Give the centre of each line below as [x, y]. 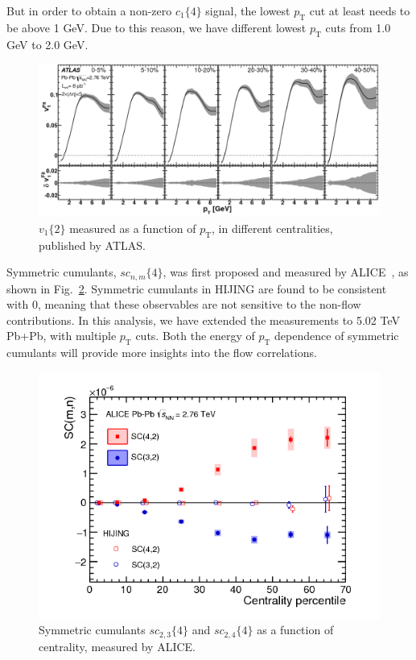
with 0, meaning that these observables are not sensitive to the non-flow [184, 304]
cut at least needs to [360, 10]
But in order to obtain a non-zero [89, 10]
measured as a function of [133, 228]
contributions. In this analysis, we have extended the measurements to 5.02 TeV [203, 320]
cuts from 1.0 [358, 27]
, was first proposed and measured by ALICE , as [286, 272]
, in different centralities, [272, 228]
